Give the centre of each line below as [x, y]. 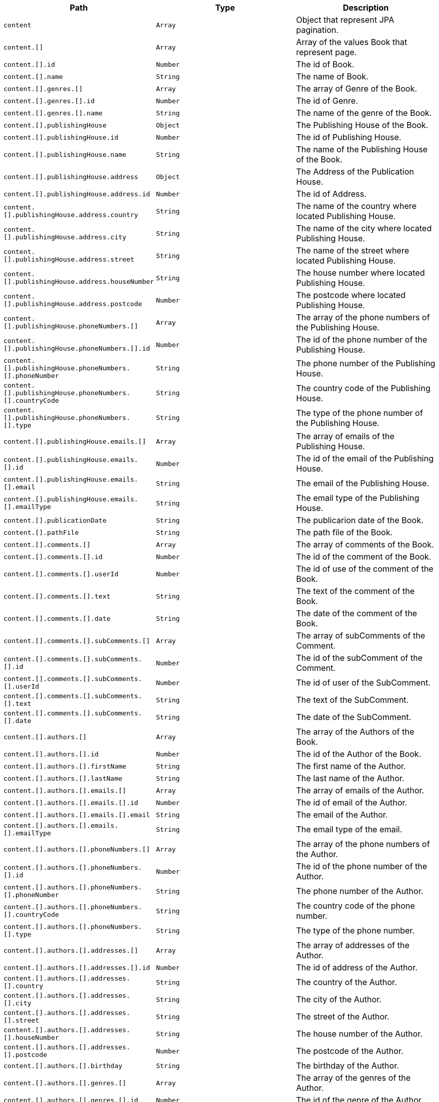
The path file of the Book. [344, 532]
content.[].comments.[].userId [61, 574]
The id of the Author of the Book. [359, 754]
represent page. [326, 52]
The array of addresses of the [353, 945]
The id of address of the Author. [357, 967]
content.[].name [33, 76]
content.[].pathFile [41, 532]
